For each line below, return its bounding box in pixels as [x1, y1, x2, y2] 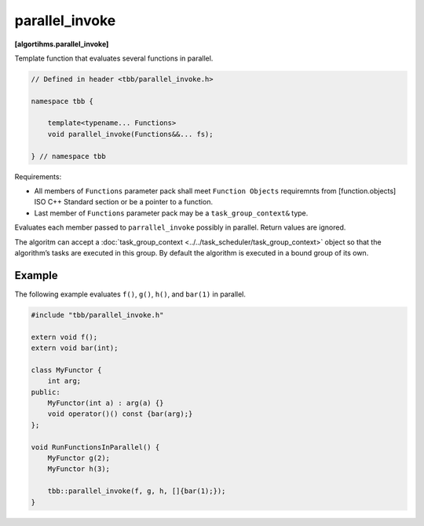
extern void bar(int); [31, 344, 119, 353]
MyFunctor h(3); [47, 465, 110, 473]
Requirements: [14, 171, 62, 181]
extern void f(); [31, 333, 98, 341]
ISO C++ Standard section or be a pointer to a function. [34, 197, 214, 207]
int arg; [47, 377, 82, 385]
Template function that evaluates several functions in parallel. [14, 53, 214, 63]
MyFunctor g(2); [47, 453, 110, 462]
